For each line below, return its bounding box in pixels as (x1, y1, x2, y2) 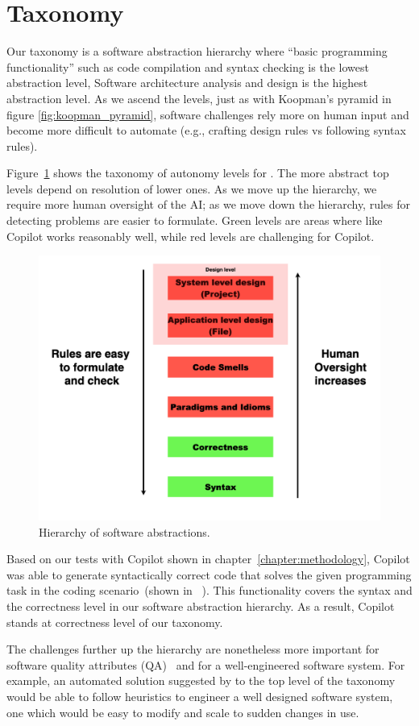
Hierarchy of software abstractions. (39, 523, 210, 540)
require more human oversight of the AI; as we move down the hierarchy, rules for (6, 196, 411, 213)
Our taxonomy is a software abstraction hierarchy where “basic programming (6, 43, 388, 60)
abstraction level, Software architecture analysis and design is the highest (6, 74, 368, 91)
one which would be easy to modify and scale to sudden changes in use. (6, 703, 359, 720)
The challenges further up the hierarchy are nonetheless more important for (6, 641, 380, 658)
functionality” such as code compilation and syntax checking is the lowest (6, 58, 369, 75)
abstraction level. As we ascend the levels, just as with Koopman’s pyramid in (6, 89, 392, 106)
